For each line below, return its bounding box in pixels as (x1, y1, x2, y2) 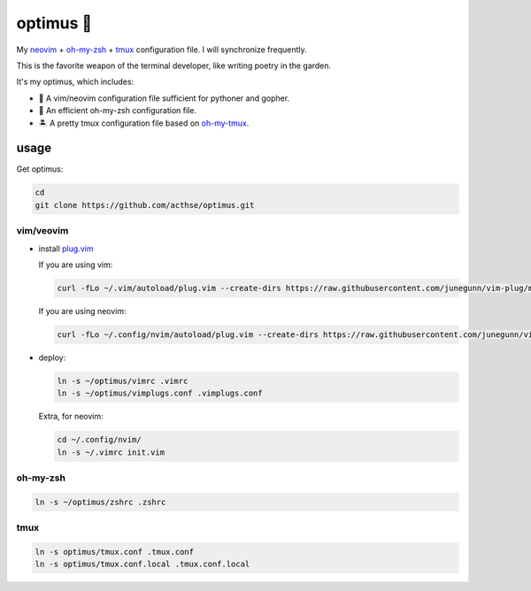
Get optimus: (16, 164, 64, 174)
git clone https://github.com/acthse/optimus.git (35, 200, 255, 210)
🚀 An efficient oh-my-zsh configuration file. (38, 105, 196, 116)
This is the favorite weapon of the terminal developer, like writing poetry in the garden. (16, 60, 332, 71)
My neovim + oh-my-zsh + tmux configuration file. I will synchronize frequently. (16, 44, 307, 55)
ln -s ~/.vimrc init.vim (57, 447, 165, 457)
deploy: (38, 352, 66, 363)
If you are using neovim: (38, 305, 127, 316)
